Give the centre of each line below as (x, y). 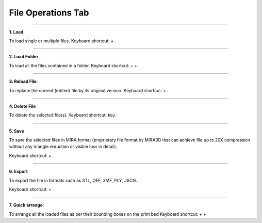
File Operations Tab (49, 13)
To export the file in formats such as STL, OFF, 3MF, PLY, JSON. (73, 180)
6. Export (18, 172)
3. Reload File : (24, 81)
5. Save (16, 131)
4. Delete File (22, 106)
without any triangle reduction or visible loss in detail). (63, 147)
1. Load (16, 32)
